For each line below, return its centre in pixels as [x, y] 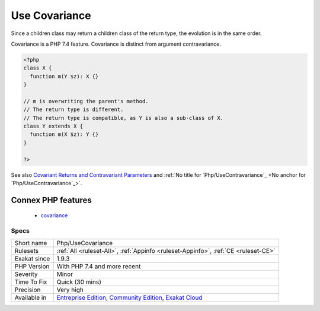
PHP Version [32, 266]
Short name [31, 243]
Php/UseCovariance [85, 243]
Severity [26, 274]
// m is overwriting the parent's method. [86, 101]
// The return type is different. [73, 110]
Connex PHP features [51, 200]
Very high [70, 290]
